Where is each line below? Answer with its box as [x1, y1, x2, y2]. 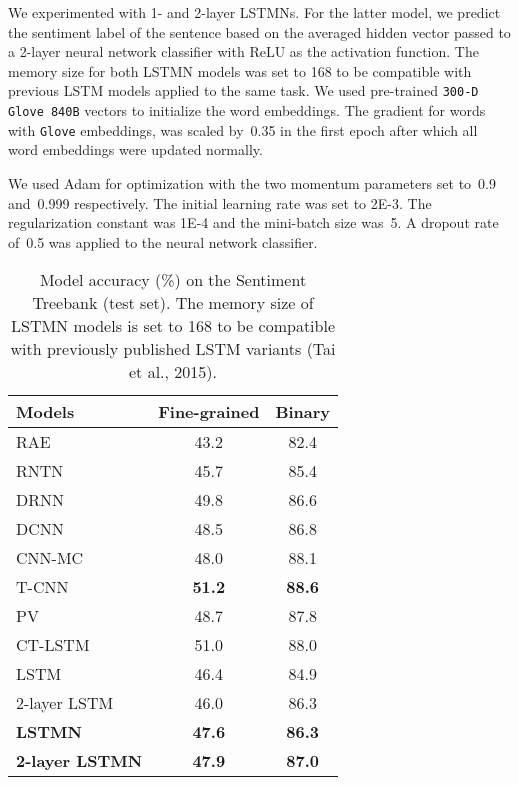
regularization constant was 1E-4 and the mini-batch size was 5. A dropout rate [8, 212, 499, 233]
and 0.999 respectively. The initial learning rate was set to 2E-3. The [8, 192, 432, 213]
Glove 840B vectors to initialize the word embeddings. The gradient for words [8, 100, 486, 121]
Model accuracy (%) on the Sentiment [39, 268, 307, 292]
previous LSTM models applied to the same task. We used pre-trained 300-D [8, 80, 479, 101]
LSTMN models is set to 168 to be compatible [11, 314, 336, 338]
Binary [275, 400, 331, 424]
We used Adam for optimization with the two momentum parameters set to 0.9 [8, 172, 496, 193]
